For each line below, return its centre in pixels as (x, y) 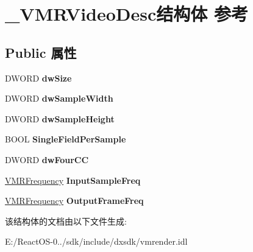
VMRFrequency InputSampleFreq (73, 180)
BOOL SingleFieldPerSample (66, 139)
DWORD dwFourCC (47, 159)
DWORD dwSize (38, 78)
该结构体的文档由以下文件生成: (66, 221)
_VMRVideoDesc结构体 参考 (127, 14)
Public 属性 (41, 52)
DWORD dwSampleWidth (59, 98)
